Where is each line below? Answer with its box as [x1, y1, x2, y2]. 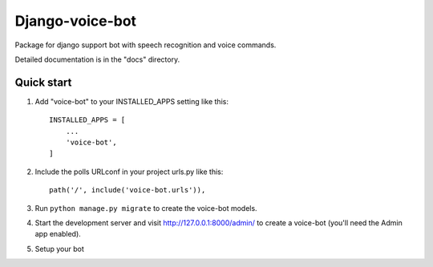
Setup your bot [34, 244, 84, 253]
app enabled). [34, 229, 82, 239]
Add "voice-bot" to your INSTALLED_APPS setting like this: [34, 96, 229, 106]
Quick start [14, 75, 72, 89]
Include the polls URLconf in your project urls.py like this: [34, 167, 224, 176]
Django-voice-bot [14, 12, 136, 30]
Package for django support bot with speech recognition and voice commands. [14, 40, 277, 50]
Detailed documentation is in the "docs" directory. [14, 55, 180, 64]
